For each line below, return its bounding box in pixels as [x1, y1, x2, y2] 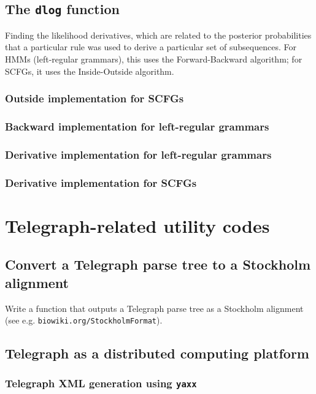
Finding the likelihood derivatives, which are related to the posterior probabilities [5, 28, 312, 41]
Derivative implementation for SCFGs [5, 175, 197, 190]
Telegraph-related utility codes [5, 213, 270, 238]
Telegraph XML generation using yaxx [5, 376, 197, 391]
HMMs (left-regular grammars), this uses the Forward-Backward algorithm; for [5, 52, 303, 65]
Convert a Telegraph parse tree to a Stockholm [5, 255, 311, 274]
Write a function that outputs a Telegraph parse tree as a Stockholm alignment [5, 301, 304, 314]
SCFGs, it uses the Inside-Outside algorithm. [5, 64, 174, 77]
